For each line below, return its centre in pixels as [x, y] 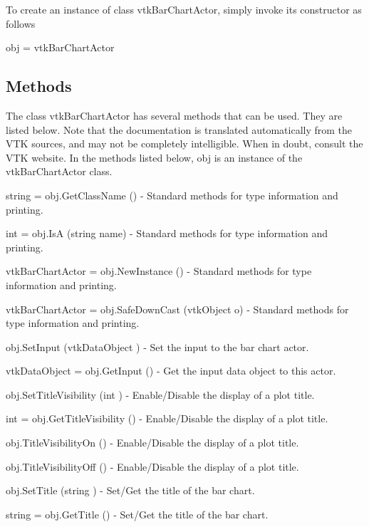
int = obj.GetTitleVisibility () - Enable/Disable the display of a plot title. [167, 418]
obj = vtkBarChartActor [60, 47]
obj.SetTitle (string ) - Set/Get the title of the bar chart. [130, 490]
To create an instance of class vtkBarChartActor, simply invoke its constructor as [184, 9]
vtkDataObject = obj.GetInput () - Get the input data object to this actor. [171, 371]
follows [21, 23]
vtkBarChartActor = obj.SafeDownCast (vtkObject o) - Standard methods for [177, 309]
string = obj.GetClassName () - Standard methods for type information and [172, 195]
